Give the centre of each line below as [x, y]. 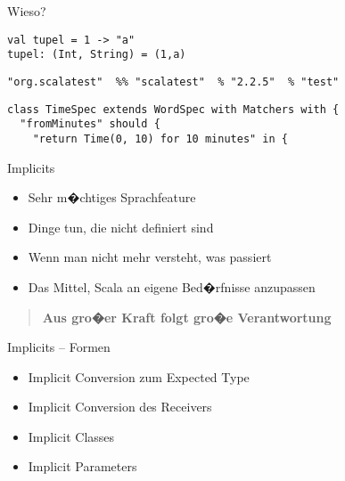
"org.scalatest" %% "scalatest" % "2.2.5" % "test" [173, 82]
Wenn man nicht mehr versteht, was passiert [150, 257]
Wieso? [27, 11]
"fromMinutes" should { [90, 124]
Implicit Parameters [82, 466]
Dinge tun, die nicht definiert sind [121, 227]
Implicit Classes [71, 436]
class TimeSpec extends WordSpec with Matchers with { [173, 109]
